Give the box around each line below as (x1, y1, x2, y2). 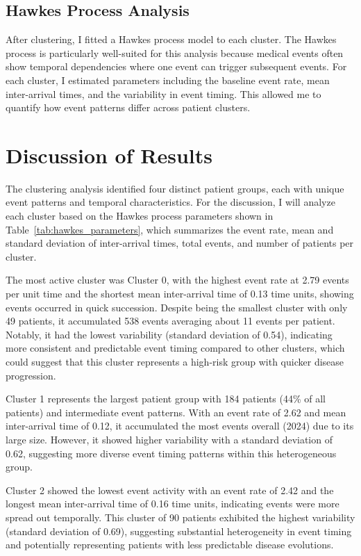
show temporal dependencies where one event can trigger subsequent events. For (6, 59, 347, 74)
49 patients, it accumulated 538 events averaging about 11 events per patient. (6, 313, 335, 328)
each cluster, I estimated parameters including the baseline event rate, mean (6, 72, 330, 87)
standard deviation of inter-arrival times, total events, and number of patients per (6, 236, 354, 250)
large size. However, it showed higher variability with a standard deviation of (6, 432, 333, 446)
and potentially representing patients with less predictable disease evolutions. (6, 537, 334, 552)
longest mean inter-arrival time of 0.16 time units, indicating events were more (6, 496, 339, 511)
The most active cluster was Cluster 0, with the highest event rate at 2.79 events (6, 272, 349, 287)
